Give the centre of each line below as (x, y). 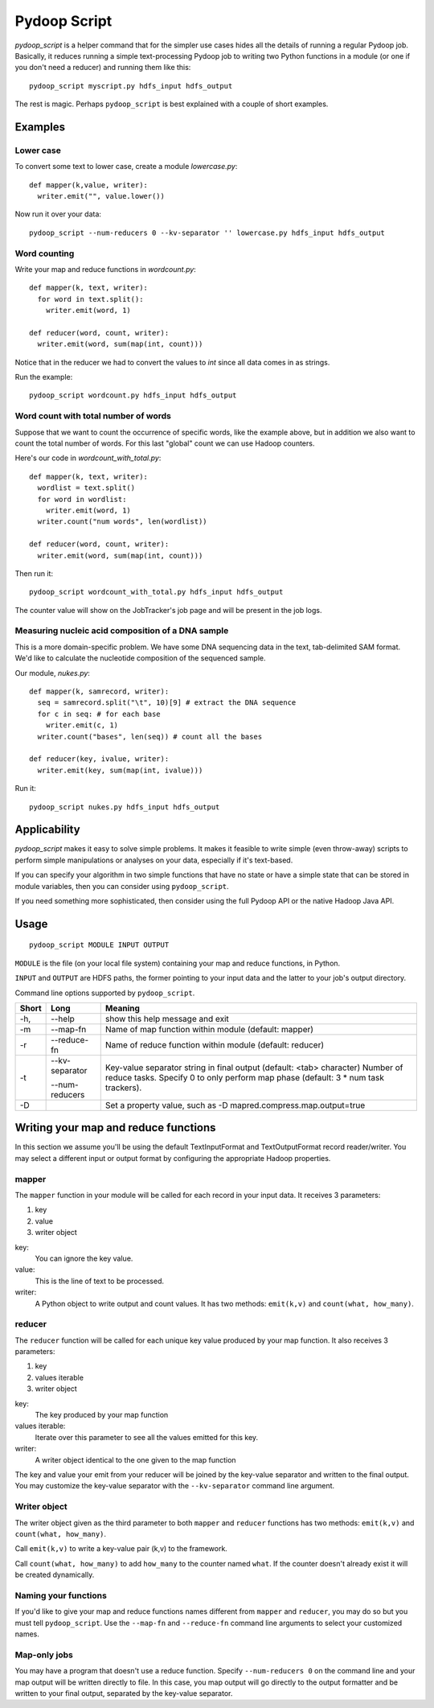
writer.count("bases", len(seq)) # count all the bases (150, 737)
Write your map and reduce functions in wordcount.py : (105, 269)
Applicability (47, 830)
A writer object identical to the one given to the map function (135, 1459)
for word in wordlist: (82, 499)
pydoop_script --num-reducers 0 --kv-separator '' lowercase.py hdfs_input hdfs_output (207, 233)
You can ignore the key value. (84, 1258)
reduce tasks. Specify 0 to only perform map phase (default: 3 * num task (245, 1077)
